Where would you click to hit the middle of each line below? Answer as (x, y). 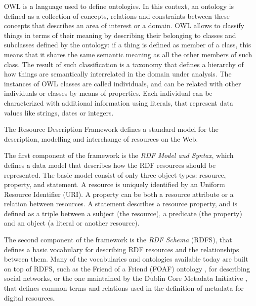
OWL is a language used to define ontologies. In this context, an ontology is (119, 6)
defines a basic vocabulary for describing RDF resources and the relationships (122, 249)
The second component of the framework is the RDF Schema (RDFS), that (118, 240)
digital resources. (29, 297)
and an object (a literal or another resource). (72, 223)
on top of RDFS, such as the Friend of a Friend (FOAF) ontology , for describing (127, 268)
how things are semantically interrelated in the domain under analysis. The (118, 74)
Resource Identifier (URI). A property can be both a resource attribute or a (119, 194)
